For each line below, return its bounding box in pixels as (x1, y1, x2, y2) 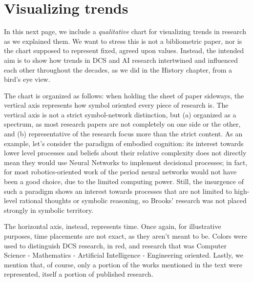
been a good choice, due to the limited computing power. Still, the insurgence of (4, 176, 244, 187)
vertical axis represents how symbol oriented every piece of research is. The (4, 100, 229, 110)
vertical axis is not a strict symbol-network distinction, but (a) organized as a (4, 109, 236, 119)
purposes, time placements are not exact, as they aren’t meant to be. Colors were (4, 231, 247, 241)
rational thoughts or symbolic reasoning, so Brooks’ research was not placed (19, 195, 247, 206)
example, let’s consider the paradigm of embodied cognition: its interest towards (4, 138, 244, 148)
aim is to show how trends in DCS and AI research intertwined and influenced (4, 55, 238, 65)
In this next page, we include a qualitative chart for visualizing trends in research (4, 26, 246, 37)
